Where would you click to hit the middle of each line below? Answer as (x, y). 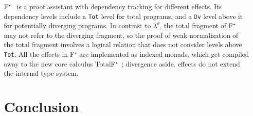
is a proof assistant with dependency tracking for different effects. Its (119, 6)
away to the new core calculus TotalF (60, 63)
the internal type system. (41, 73)
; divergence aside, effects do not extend (181, 63)
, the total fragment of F (196, 25)
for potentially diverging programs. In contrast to (78, 25)
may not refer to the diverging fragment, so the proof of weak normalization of (121, 35)
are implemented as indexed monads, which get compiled (164, 54)
